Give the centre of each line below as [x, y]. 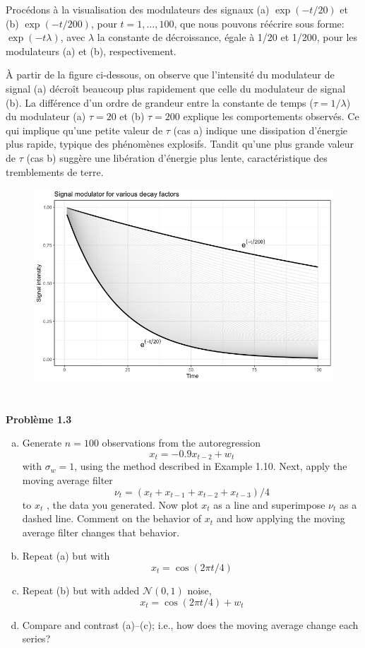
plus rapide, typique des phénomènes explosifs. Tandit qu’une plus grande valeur [180, 144]
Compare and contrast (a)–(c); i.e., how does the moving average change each [190, 624]
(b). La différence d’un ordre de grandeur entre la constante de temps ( [160, 102]
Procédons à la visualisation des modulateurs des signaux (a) [138, 9]
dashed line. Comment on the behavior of [112, 518]
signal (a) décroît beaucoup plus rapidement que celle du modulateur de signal [176, 88]
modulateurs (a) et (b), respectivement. [91, 51]
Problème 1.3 [39, 419]
